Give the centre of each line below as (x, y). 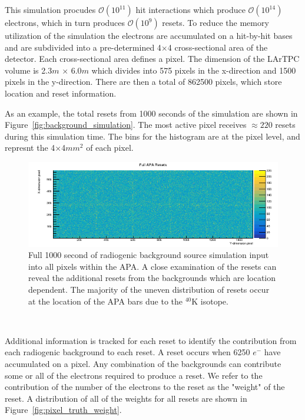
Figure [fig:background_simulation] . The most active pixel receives (126, 125)
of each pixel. (110, 148)
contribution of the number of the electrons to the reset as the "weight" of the (145, 387)
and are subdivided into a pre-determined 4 (83, 47)
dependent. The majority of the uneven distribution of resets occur (149, 290)
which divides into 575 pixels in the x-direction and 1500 (194, 70)
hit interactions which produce (190, 9)
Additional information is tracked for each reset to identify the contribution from (151, 340)
